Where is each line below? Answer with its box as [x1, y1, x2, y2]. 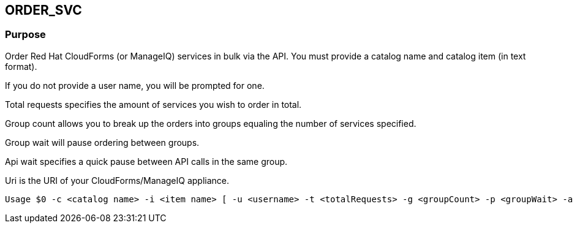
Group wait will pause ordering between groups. [5, 137, 200, 148]
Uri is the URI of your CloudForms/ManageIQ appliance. [5, 175, 230, 186]
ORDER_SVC [5, 2, 82, 18]
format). [5, 61, 37, 72]
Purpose [5, 28, 46, 41]
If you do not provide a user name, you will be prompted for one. [5, 80, 265, 91]
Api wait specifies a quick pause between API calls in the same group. [5, 156, 288, 167]
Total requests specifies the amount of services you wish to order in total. [5, 99, 302, 110]
